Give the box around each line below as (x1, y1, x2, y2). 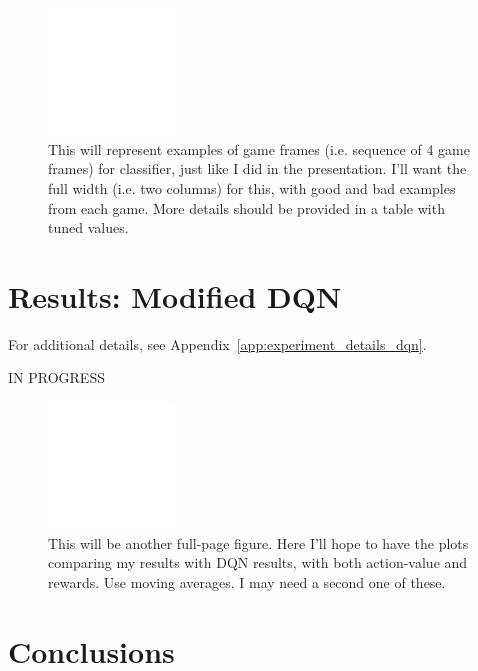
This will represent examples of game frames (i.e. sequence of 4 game (48, 138, 470, 159)
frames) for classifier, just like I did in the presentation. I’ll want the (48, 158, 467, 179)
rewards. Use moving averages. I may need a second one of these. (48, 572, 446, 593)
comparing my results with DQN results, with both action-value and (48, 552, 468, 573)
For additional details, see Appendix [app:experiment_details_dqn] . (8, 333, 427, 354)
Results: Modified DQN (8, 275, 342, 316)
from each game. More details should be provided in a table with (48, 197, 445, 218)
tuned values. (48, 217, 129, 238)
